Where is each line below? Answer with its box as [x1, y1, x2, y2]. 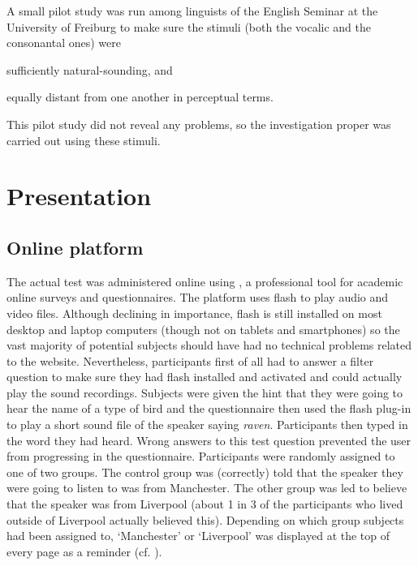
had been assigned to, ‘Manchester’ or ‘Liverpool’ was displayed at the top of [6, 527, 390, 544]
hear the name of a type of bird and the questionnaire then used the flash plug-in [6, 400, 412, 417]
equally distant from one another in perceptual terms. [6, 88, 274, 105]
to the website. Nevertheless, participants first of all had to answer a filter [6, 352, 374, 369]
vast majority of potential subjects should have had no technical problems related [6, 337, 412, 354]
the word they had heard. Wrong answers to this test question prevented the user [6, 431, 412, 448]
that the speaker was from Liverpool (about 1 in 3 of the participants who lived [6, 495, 403, 512]
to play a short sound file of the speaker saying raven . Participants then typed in [6, 416, 408, 433]
